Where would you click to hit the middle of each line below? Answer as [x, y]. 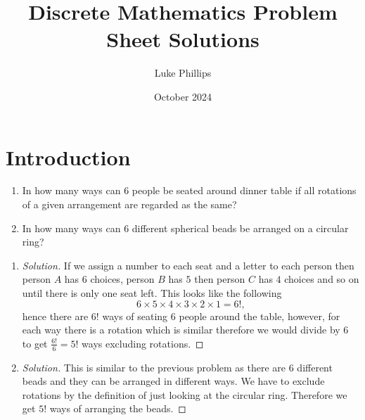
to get [35, 343]
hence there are [55, 316]
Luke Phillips [183, 73]
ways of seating [135, 316]
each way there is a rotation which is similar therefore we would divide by [181, 330]
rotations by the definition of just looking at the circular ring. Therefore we [185, 394]
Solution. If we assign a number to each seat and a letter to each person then [188, 265]
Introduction [68, 157]
